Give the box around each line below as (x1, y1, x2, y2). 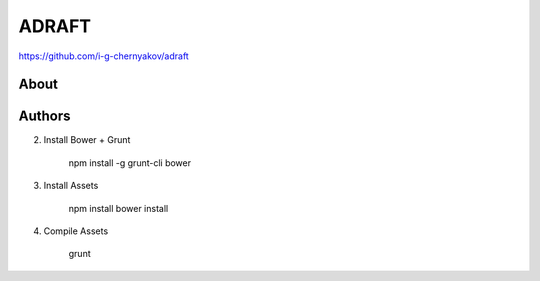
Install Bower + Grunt (43, 134, 131, 146)
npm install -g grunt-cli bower (68, 156, 192, 169)
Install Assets (43, 180, 99, 192)
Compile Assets (43, 225, 109, 237)
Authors (18, 108, 71, 125)
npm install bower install (68, 202, 169, 214)
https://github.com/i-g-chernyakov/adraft (18, 50, 189, 62)
